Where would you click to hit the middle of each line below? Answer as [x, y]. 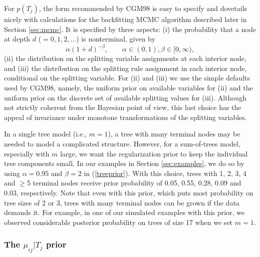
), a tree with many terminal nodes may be [174, 134]
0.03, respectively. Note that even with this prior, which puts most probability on [129, 192]
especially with [27, 153]
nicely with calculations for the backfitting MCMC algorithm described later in [125, 19]
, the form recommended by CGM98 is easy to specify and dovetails [143, 8]
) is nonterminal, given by [116, 39]
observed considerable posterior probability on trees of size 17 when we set [118, 222]
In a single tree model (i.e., [45, 134]
